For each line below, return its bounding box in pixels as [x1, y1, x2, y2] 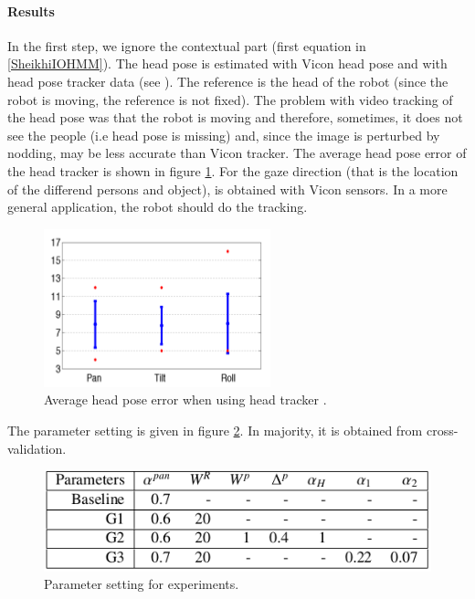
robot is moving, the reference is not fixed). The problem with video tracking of [7, 89, 453, 109]
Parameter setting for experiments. [44, 574, 239, 594]
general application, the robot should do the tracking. [7, 197, 308, 216]
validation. [7, 438, 67, 457]
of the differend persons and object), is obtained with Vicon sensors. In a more [7, 179, 448, 198]
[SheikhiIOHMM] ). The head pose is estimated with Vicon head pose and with [7, 54, 448, 73]
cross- [426, 420, 459, 439]
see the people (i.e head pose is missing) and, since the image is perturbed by [7, 125, 440, 144]
